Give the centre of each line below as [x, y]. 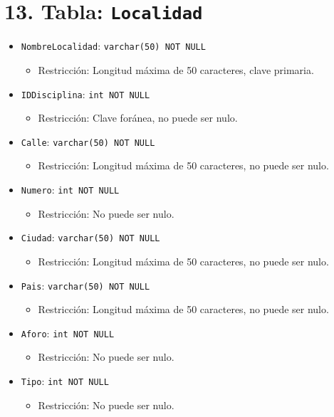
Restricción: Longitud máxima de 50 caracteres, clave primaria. [176, 69]
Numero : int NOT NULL [70, 189]
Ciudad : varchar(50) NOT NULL [90, 237]
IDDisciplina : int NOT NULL [85, 94]
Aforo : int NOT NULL [68, 333]
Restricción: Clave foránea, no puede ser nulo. [138, 118]
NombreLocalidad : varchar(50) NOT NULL [113, 46]
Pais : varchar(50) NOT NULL [85, 285]
